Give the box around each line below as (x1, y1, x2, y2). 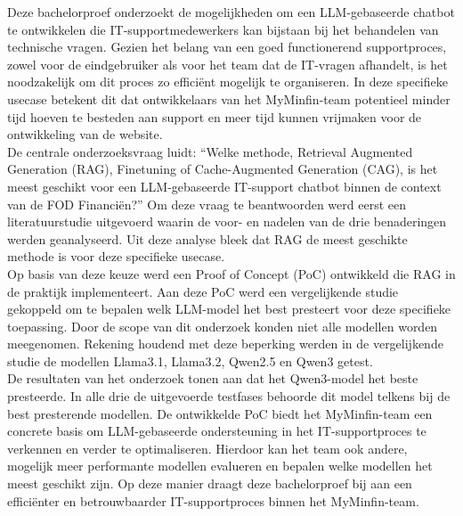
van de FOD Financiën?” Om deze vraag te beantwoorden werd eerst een (7, 194, 406, 213)
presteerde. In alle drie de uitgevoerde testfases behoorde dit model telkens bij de (7, 387, 451, 405)
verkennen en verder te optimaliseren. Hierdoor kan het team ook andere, (7, 438, 408, 457)
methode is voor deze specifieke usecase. (7, 247, 225, 266)
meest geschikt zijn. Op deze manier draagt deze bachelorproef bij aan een (7, 474, 412, 493)
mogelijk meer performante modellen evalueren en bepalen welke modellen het (7, 456, 433, 475)
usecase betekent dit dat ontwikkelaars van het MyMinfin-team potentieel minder (7, 89, 451, 108)
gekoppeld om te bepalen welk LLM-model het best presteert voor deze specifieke (7, 299, 451, 318)
